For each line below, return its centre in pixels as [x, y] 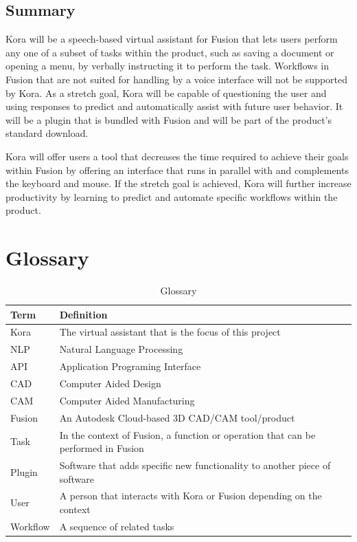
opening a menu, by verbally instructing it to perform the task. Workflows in [168, 66]
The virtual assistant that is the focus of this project [170, 332]
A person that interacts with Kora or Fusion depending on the [191, 496]
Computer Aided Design [110, 383]
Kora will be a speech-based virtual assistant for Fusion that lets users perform [172, 39]
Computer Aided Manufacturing [127, 400]
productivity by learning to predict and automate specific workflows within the [172, 196]
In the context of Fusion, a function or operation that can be [187, 434]
